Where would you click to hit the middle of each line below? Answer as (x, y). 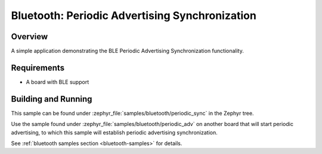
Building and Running (52, 99)
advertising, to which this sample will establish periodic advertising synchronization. (114, 132)
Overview (30, 37)
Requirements (38, 67)
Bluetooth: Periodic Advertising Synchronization (134, 15)
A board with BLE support (58, 82)
